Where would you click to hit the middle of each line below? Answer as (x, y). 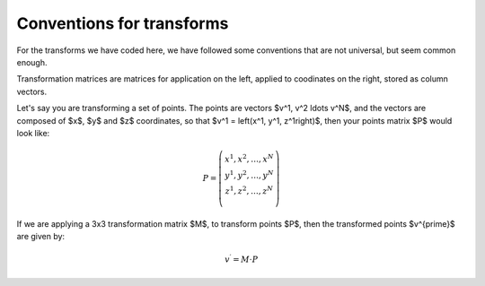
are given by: (41, 237)
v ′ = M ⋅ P (242, 259)
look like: (33, 133)
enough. (32, 62)
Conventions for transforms (123, 23)
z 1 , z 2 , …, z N (249, 191)
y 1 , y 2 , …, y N (249, 174)
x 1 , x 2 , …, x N (249, 158)
